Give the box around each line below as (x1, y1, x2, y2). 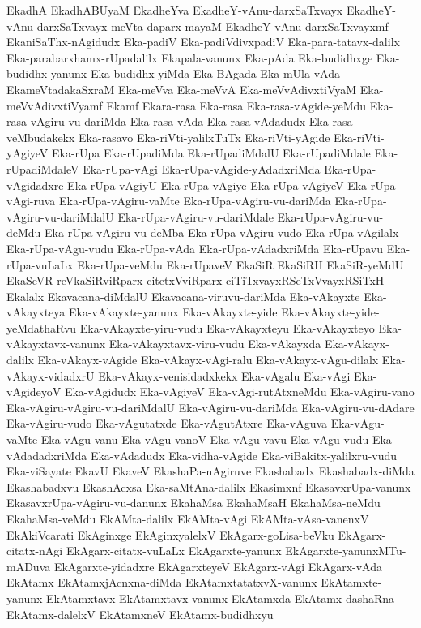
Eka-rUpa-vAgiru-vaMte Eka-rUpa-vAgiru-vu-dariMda (58, 192, 331, 209)
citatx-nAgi (6, 542, 63, 559)
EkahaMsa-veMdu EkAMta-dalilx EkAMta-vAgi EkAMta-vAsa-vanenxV (6, 510, 369, 527)
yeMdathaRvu (6, 319, 77, 336)
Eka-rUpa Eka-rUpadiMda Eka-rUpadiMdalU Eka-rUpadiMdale (51, 144, 371, 161)
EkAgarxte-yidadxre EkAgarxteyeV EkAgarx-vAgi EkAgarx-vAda (53, 557, 383, 574)
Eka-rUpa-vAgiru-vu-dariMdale (117, 208, 274, 225)
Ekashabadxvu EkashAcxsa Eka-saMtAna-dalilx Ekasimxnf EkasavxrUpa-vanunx (6, 478, 411, 495)
